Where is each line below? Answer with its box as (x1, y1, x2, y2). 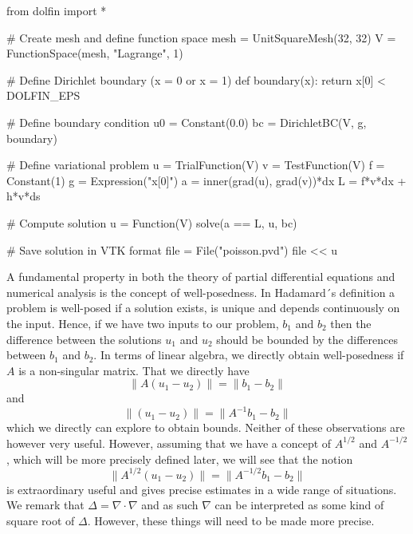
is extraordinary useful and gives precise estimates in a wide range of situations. (6, 481, 397, 497)
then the (330, 314, 372, 331)
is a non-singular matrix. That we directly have (18, 362, 250, 378)
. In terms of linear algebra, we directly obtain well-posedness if (93, 346, 404, 363)
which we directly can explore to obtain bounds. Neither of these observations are (6, 419, 405, 436)
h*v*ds (6, 188, 41, 204)
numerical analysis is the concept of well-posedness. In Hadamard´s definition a (6, 283, 395, 300)
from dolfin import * (6, 2, 107, 18)
